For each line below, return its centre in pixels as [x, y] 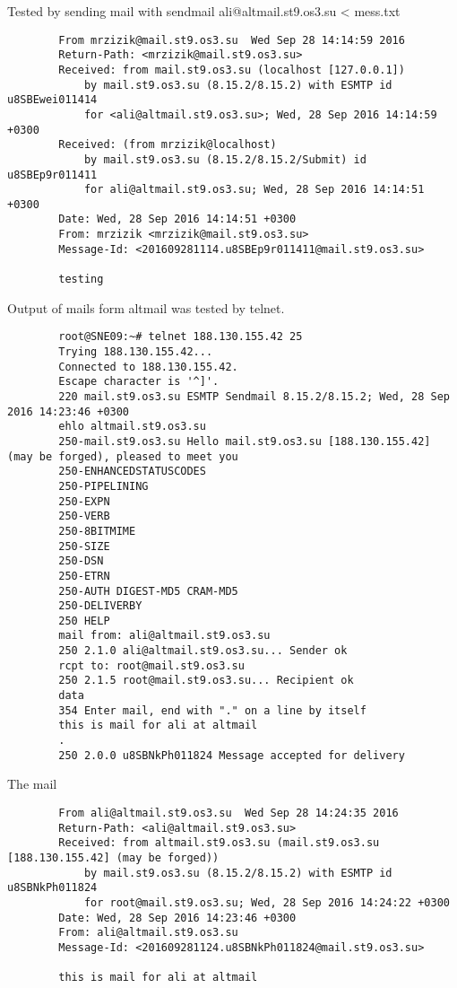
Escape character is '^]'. [139, 382]
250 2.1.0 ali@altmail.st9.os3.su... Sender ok [203, 651]
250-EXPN [84, 501]
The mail [32, 784]
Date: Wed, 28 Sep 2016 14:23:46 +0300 [177, 918]
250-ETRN [84, 576]
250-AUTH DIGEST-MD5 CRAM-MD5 [148, 591]
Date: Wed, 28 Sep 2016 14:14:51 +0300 [177, 219]
